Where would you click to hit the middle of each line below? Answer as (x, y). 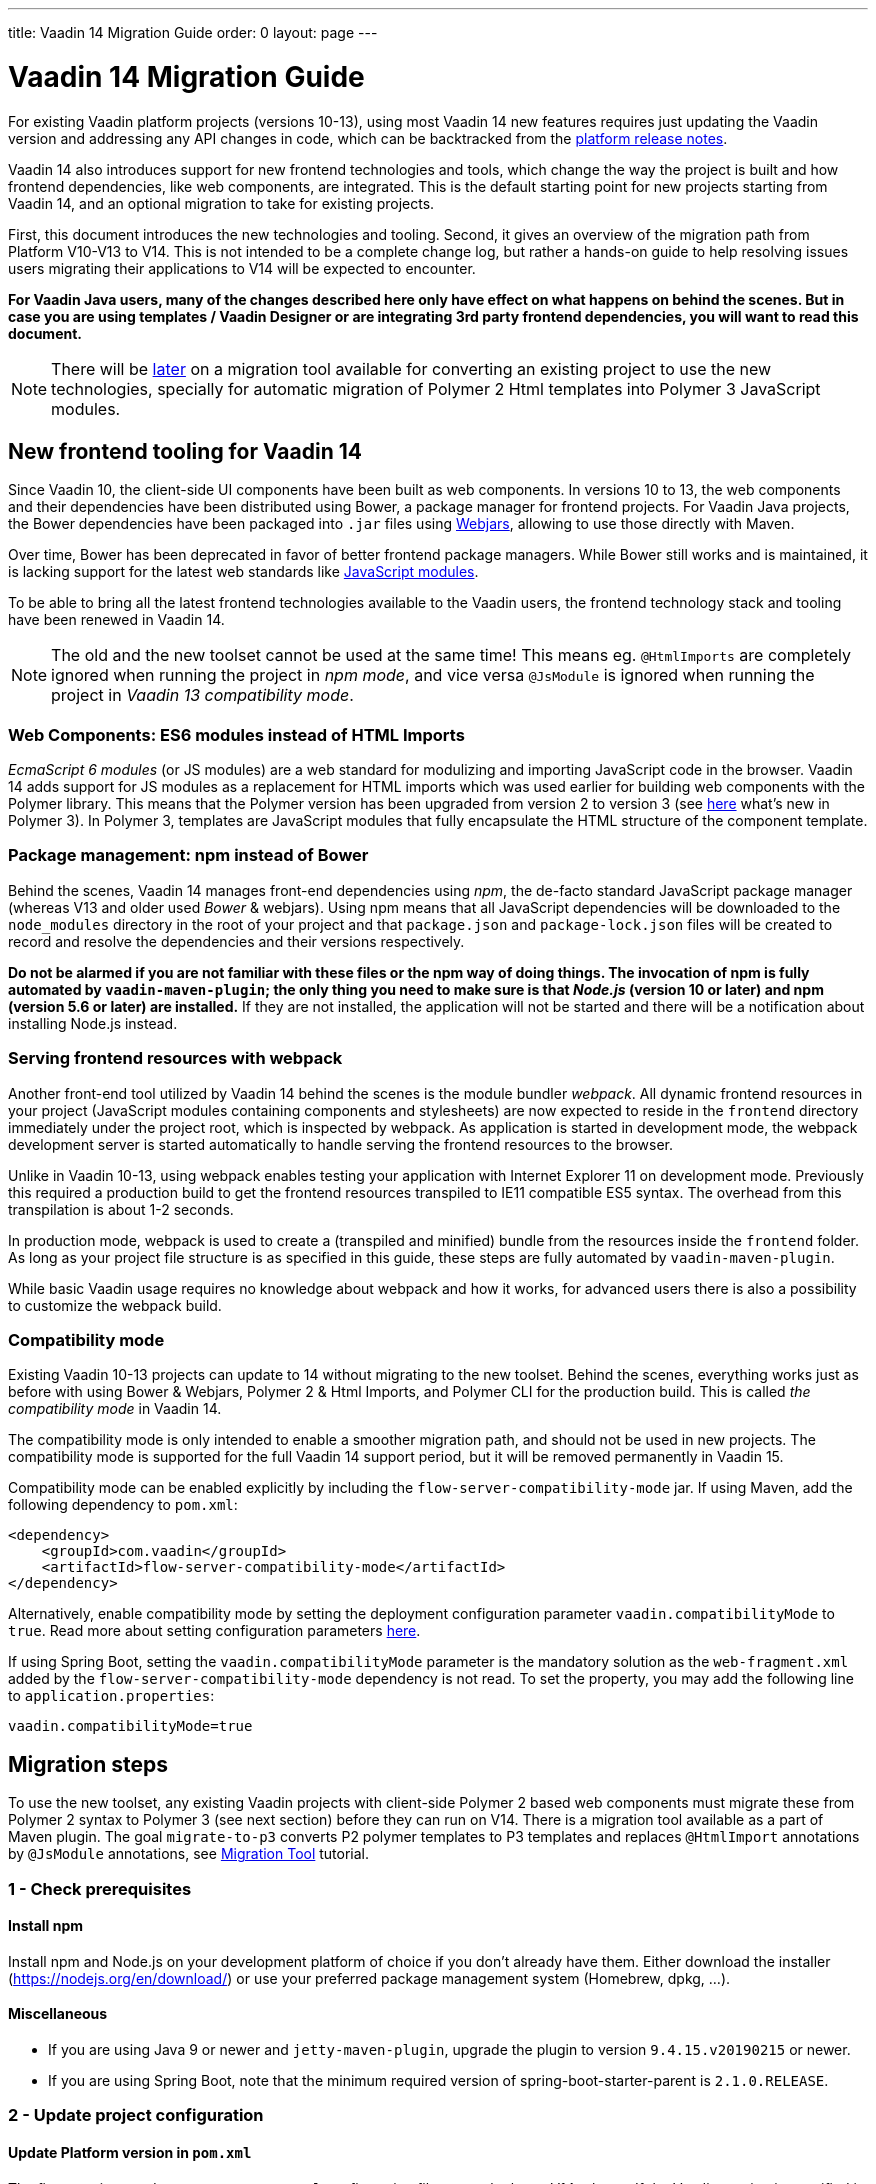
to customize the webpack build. (115, 1305)
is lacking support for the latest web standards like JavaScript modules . (243, 572)
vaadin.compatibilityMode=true (130, 1726)
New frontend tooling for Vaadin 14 (185, 451)
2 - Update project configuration (136, 2115)
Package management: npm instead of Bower (188, 855)
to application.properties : (111, 1696)
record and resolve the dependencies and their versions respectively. (236, 941)
